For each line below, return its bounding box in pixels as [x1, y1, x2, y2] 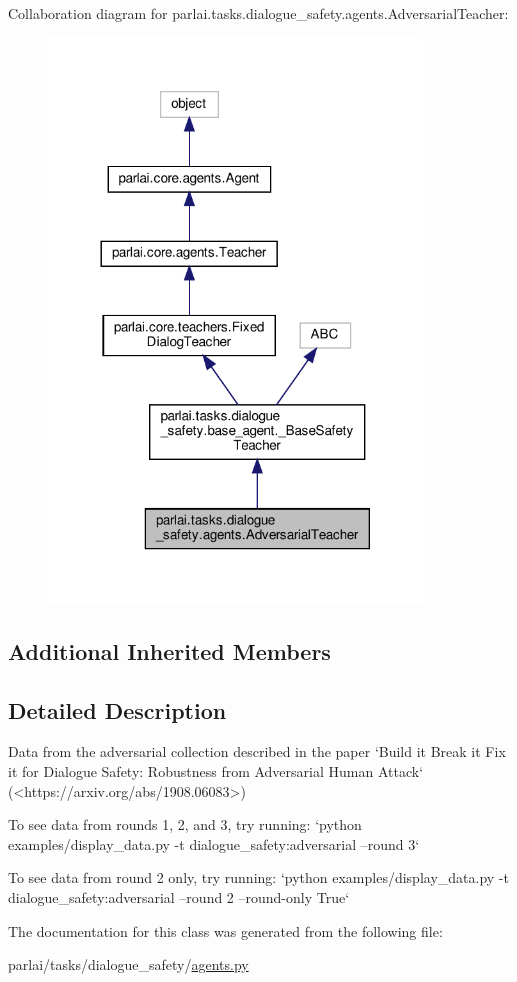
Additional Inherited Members [8, 635, 331, 666]
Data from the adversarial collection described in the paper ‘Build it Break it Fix [8, 741, 506, 762]
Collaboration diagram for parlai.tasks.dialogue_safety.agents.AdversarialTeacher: [8, 3, 509, 23]
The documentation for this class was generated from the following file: [8, 920, 443, 941]
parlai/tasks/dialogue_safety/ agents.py [8, 954, 249, 975]
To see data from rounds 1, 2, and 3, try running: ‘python [8, 814, 362, 835]
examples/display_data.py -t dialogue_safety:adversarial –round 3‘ [8, 833, 420, 854]
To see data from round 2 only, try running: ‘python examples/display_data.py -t [8, 867, 509, 888]
